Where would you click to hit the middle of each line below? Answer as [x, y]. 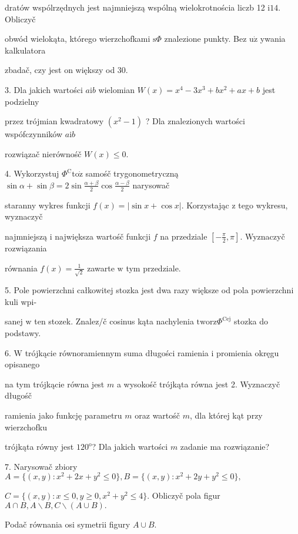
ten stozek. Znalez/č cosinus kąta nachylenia [114, 321]
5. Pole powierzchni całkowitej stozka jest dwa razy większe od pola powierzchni [149, 290]
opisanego [22, 364]
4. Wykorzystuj [32, 173]
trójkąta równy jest [39, 447]
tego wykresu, [263, 205]
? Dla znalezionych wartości [195, 121]
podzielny [22, 101]
